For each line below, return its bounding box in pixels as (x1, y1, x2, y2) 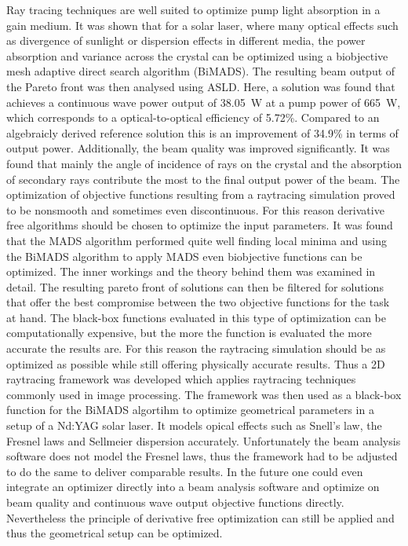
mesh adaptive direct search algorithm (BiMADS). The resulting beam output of (6, 63, 395, 79)
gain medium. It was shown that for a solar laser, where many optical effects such (6, 16, 399, 33)
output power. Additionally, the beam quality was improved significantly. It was (6, 140, 390, 156)
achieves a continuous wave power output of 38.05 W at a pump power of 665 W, (6, 93, 401, 110)
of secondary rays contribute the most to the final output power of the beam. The (6, 170, 400, 187)
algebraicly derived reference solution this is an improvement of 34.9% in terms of (6, 124, 399, 141)
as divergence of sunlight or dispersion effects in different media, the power (6, 32, 366, 49)
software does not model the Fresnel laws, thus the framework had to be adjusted (6, 448, 398, 464)
